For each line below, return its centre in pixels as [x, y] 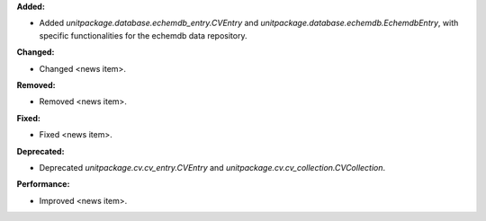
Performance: [43, 184]
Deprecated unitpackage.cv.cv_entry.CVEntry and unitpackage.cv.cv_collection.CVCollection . [212, 167]
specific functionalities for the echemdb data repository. [143, 35]
